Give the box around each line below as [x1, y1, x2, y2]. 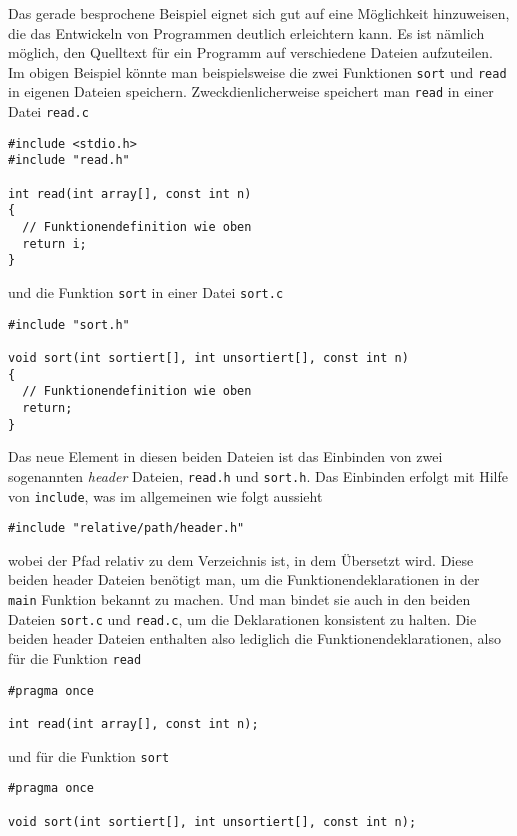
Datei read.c [8, 101, 89, 122]
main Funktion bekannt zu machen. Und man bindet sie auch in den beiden [8, 589, 471, 609]
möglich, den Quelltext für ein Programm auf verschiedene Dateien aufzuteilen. [8, 42, 493, 63]
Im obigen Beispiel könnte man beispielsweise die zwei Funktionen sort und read [8, 61, 507, 82]
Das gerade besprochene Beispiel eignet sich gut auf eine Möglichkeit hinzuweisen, [8, 3, 510, 23]
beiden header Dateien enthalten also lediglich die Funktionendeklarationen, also [8, 628, 502, 649]
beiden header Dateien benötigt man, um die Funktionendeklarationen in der [8, 569, 480, 590]
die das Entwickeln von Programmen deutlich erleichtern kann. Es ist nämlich [8, 22, 485, 43]
